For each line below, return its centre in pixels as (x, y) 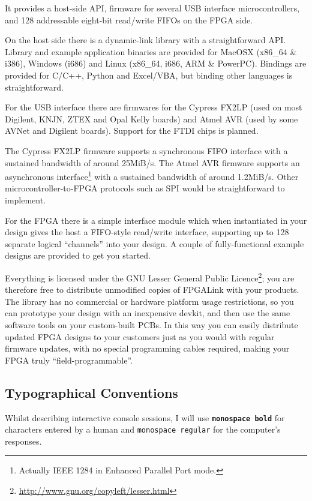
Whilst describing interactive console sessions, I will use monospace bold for (145, 417)
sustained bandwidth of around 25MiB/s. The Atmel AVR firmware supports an (152, 162)
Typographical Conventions (91, 392)
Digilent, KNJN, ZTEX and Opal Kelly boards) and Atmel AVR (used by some (151, 118)
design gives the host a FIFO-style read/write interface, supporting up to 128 (147, 232)
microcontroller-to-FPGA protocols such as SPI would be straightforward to (145, 188)
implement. (25, 199)
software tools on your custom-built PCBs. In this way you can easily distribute (151, 324)
